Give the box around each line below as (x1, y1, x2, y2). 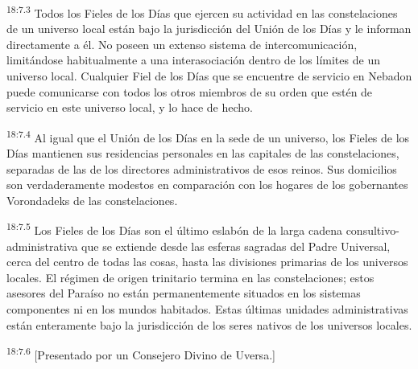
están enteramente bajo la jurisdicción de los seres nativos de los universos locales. (6, 316, 412, 333)
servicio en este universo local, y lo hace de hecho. (6, 99, 253, 116)
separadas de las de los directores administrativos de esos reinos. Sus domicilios (6, 160, 397, 177)
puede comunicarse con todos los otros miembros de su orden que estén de (6, 83, 373, 100)
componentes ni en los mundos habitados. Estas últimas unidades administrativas (6, 301, 408, 318)
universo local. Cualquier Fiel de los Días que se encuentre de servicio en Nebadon (6, 68, 412, 84)
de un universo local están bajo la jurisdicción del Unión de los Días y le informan (6, 20, 412, 37)
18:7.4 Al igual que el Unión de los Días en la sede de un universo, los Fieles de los (6, 126, 410, 146)
